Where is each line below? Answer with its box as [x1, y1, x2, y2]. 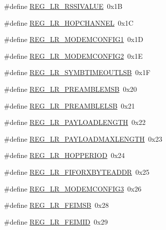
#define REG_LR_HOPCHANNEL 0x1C [4, 17, 133, 28]
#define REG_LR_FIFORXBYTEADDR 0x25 [4, 166, 150, 177]
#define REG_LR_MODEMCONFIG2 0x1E [4, 50, 143, 61]
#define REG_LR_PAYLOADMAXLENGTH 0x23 [4, 133, 163, 144]
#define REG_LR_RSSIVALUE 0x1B [4, 1, 123, 11]
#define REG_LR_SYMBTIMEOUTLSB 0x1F [4, 67, 151, 77]
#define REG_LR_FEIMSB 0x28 [4, 200, 109, 210]
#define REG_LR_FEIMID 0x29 [4, 216, 108, 227]
